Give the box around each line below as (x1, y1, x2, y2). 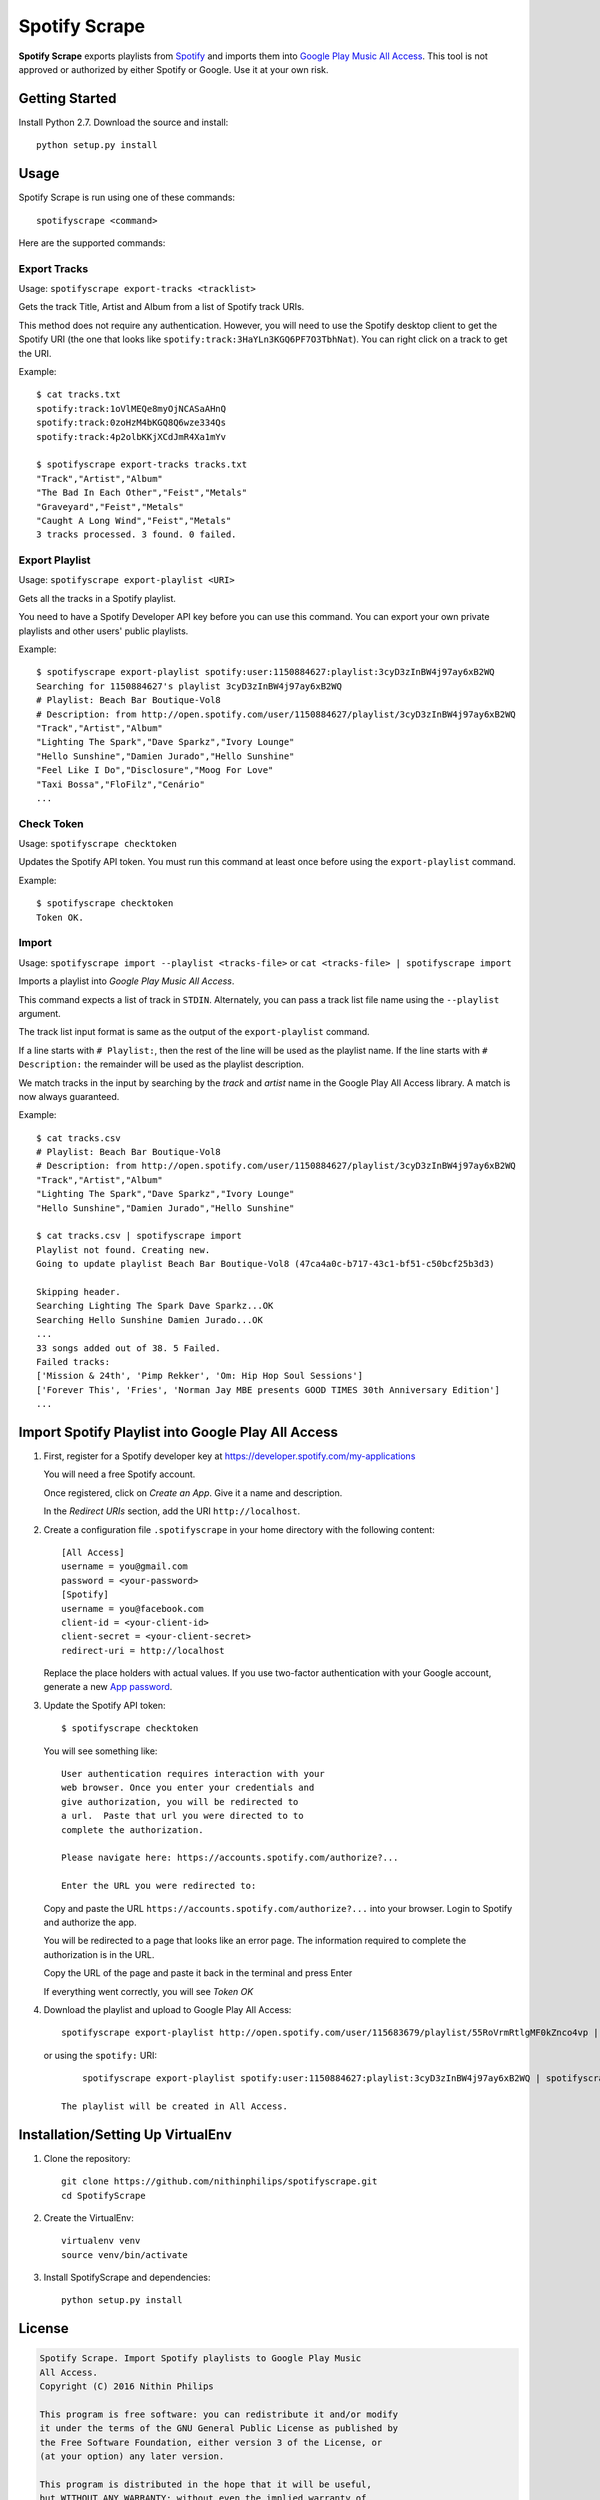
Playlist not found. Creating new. (36, 1244, 211, 1255)
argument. (18, 1007, 62, 1019)
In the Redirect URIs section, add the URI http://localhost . (43, 1505, 301, 1517)
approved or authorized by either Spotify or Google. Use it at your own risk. (18, 63, 329, 75)
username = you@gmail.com (61, 1561, 189, 1572)
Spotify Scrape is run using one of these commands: (18, 191, 235, 204)
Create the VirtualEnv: (43, 2211, 134, 2224)
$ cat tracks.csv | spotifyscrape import (36, 1230, 242, 1242)
